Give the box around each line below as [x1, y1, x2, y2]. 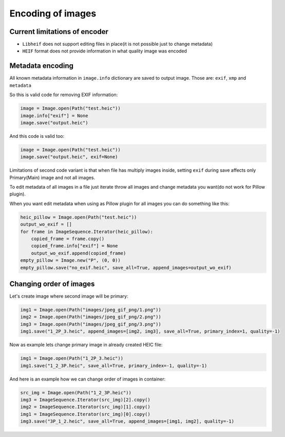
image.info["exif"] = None [20, 113, 88, 118]
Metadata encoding [9, 62, 74, 70]
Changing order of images [9, 279, 95, 288]
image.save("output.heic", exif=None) [20, 154, 118, 160]
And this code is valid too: [9, 133, 65, 139]
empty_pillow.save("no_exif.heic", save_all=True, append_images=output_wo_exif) [20, 265, 232, 270]
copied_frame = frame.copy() [31, 235, 105, 242]
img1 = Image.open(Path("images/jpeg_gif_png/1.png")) [20, 307, 161, 313]
